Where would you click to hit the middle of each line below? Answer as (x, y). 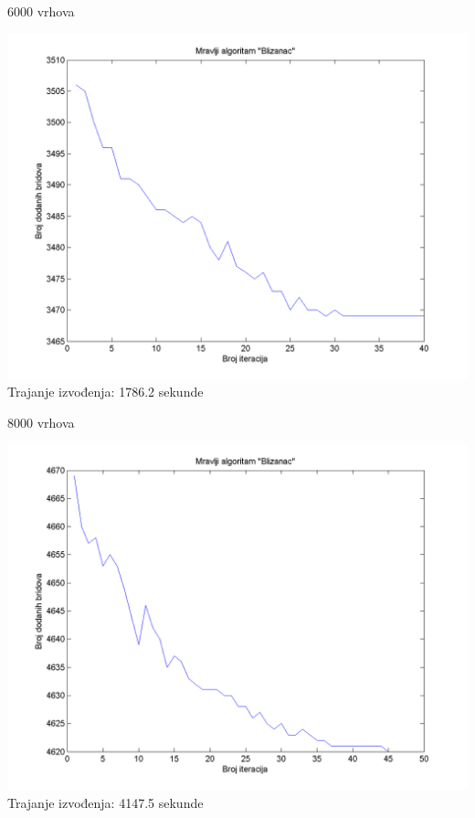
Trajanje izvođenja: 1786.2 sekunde (106, 392)
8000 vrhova (41, 422)
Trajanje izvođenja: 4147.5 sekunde (106, 802)
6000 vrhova (41, 11)
